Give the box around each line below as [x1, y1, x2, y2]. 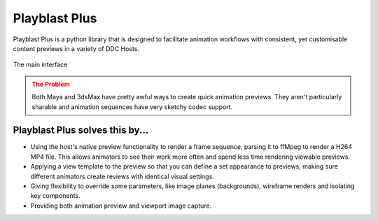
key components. [30, 192, 80, 200]
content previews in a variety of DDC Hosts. [13, 44, 140, 52]
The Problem [31, 80, 70, 88]
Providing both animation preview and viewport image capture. [30, 201, 212, 210]
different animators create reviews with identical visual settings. [30, 172, 215, 180]
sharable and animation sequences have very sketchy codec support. [31, 102, 233, 111]
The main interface [13, 60, 68, 69]
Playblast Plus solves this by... [13, 124, 149, 136]
